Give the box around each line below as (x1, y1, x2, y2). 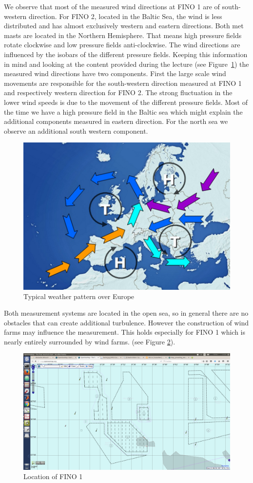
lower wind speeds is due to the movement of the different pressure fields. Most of (4, 97, 248, 107)
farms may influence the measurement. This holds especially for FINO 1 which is (4, 327, 246, 337)
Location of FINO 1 (23, 471, 83, 482)
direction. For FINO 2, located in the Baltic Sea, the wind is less (29, 11, 222, 21)
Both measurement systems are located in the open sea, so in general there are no (4, 308, 249, 318)
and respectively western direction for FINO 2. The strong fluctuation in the (4, 87, 233, 98)
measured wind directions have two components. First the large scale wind (4, 68, 226, 79)
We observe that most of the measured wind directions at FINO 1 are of (4, 1, 220, 11)
